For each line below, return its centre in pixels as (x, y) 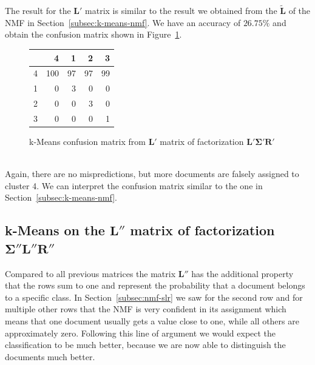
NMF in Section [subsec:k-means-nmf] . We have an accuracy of (123, 22)
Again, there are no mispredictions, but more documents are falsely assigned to (152, 174)
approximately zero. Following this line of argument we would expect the (141, 333)
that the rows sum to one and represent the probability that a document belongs (155, 285)
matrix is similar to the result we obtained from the (181, 11)
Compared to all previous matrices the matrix (90, 273)
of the (300, 11)
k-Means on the (55, 230)
